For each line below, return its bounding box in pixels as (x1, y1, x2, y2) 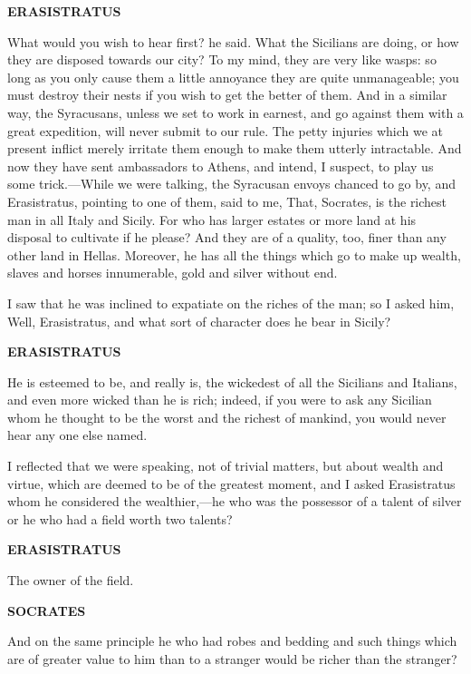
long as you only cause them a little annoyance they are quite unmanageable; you (7, 67, 459, 86)
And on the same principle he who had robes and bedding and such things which (7, 631, 457, 650)
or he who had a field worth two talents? (7, 509, 233, 528)
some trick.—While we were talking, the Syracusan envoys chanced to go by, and (7, 174, 456, 193)
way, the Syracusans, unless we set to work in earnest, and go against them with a (7, 103, 464, 122)
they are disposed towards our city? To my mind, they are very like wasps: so (7, 50, 437, 69)
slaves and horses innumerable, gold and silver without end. (7, 263, 338, 282)
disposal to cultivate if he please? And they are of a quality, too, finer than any (7, 228, 447, 247)
